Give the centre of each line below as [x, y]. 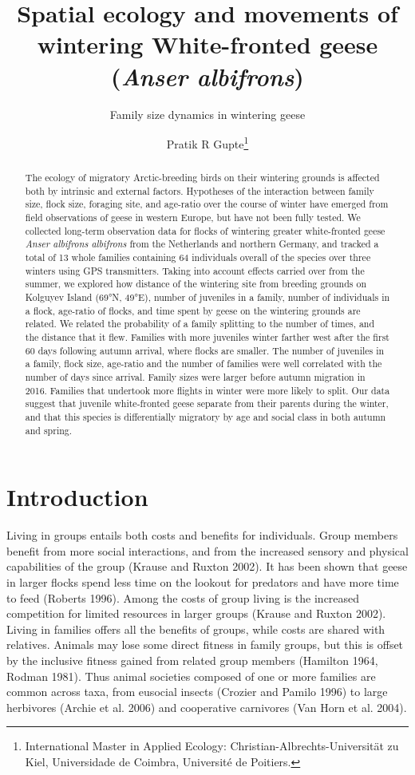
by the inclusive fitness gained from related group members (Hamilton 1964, [192, 660]
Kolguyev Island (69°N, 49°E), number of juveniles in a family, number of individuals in [207, 297]
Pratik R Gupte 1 [207, 142]
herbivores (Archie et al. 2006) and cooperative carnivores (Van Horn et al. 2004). [207, 707]
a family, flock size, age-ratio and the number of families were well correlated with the [204, 364]
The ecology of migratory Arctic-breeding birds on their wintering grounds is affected [202, 178]
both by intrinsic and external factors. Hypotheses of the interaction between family [200, 190]
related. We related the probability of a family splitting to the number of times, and [200, 324]
